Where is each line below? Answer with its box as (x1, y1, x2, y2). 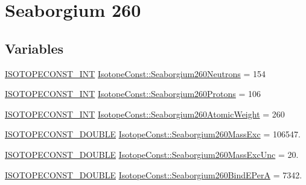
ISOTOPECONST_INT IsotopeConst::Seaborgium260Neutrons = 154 (5, 67, 266, 80)
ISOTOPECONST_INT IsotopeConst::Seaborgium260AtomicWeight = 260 (5, 107, 285, 120)
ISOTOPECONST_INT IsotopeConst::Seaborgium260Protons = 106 (5, 87, 261, 100)
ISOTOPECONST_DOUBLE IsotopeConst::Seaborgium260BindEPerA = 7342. (5, 168, 302, 181)
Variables (5, 39, 64, 57)
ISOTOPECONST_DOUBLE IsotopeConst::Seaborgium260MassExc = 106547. (5, 128, 301, 140)
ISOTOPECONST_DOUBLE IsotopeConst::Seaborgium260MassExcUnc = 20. (5, 148, 299, 160)
